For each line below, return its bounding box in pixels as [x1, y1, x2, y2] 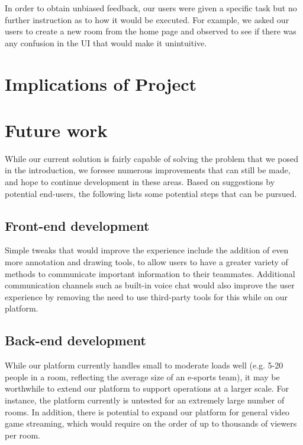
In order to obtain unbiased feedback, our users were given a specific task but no [5, 2, 297, 14]
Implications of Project [5, 71, 196, 96]
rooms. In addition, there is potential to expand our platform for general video [5, 405, 290, 418]
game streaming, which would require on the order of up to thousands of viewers [5, 417, 297, 430]
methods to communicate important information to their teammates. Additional [5, 267, 295, 279]
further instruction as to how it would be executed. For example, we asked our [5, 13, 289, 26]
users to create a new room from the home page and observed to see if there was [5, 25, 296, 37]
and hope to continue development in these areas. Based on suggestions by [5, 176, 275, 188]
